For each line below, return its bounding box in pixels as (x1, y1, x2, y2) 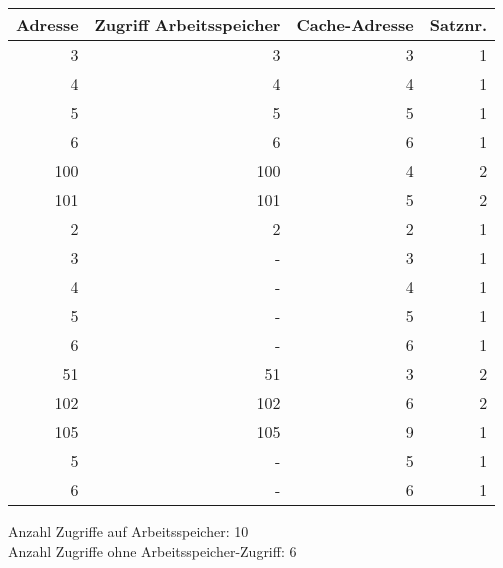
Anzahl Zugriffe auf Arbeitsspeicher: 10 (8, 521, 249, 541)
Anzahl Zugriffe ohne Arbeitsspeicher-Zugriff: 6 (8, 540, 297, 561)
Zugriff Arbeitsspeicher (94, 13, 281, 36)
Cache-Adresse (296, 13, 414, 36)
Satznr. (429, 13, 488, 36)
